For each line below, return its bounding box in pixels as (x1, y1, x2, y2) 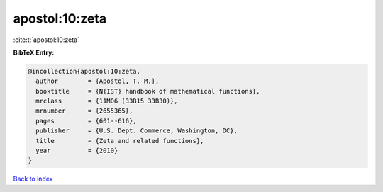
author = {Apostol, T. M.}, (35, 77, 160, 85)
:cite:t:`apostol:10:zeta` (13, 35, 79, 44)
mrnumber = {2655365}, (35, 107, 133, 115)
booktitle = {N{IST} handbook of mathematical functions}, (35, 87, 260, 95)
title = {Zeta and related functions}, (35, 137, 204, 145)
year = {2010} (35, 147, 118, 155)
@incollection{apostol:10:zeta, (28, 67, 141, 75)
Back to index (13, 174, 53, 183)
